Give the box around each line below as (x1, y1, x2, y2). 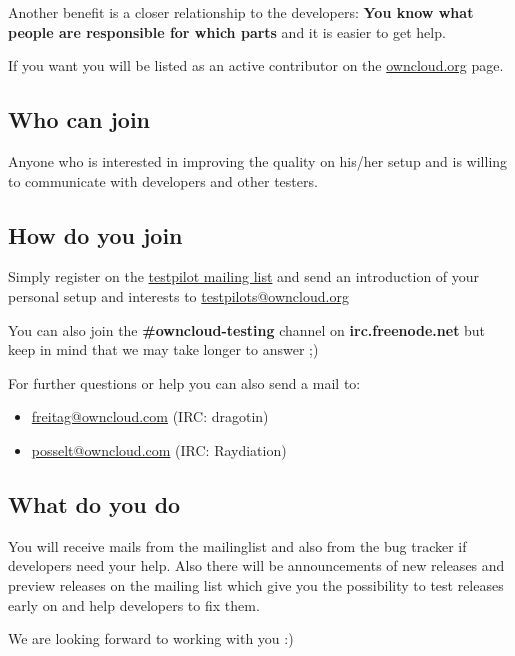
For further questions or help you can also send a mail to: (8, 372, 361, 393)
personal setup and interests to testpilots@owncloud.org (8, 285, 349, 306)
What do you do (8, 488, 181, 519)
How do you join (8, 219, 183, 250)
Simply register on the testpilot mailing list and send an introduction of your (8, 266, 480, 287)
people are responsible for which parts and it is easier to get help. (8, 21, 446, 42)
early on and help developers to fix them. (8, 594, 260, 615)
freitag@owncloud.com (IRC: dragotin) (31, 406, 269, 427)
